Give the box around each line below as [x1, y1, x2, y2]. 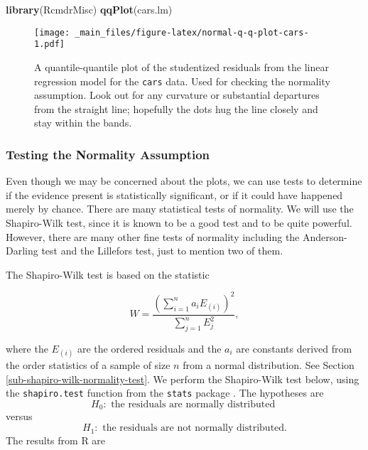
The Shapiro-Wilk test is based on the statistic [6, 267, 210, 282]
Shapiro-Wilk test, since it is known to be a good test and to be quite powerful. [6, 215, 352, 230]
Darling [6, 243, 38, 258]
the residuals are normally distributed [111, 400, 276, 410]
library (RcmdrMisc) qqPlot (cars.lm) [6, 2, 173, 16]
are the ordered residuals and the [77, 341, 222, 355]
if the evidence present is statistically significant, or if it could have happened [6, 187, 343, 202]
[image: [34, 27, 70, 38]
